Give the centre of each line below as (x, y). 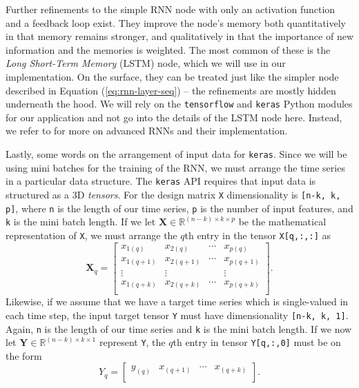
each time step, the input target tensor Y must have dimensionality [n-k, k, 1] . (177, 315)
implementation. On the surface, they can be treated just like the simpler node (172, 76)
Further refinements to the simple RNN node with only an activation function (171, 9)
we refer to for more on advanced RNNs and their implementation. (147, 131)
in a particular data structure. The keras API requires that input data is (161, 181)
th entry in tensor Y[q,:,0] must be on (257, 342)
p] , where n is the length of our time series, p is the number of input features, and (179, 208)
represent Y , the (132, 342)
